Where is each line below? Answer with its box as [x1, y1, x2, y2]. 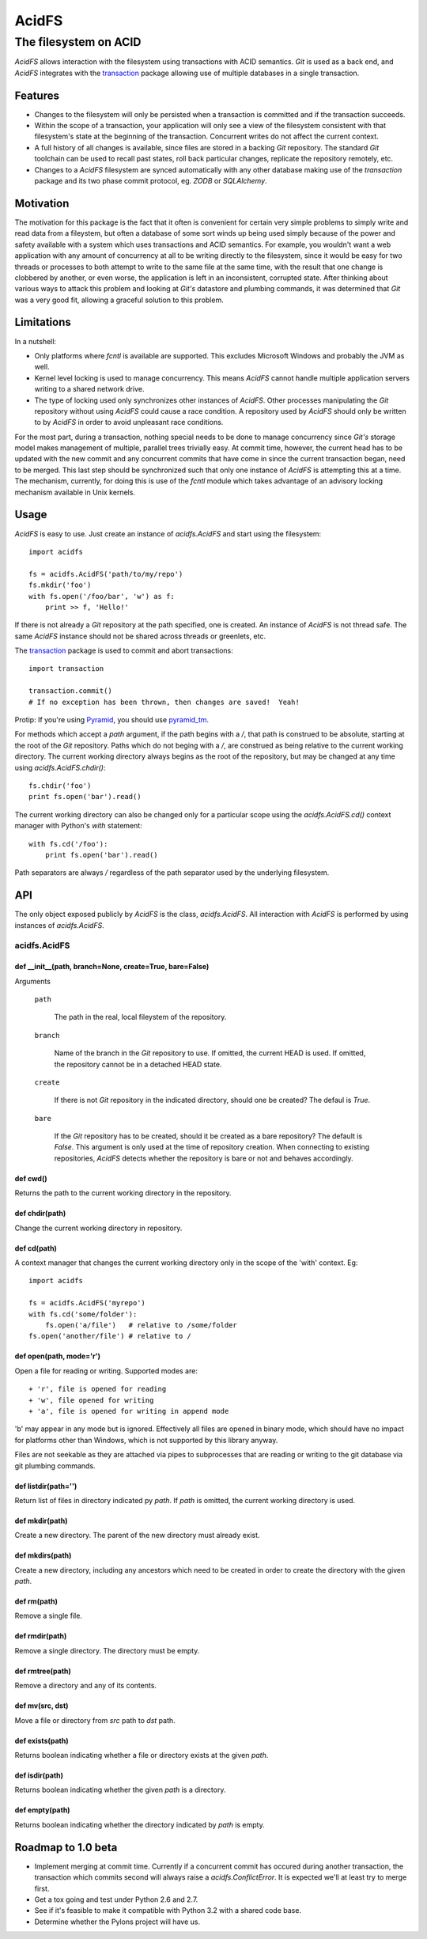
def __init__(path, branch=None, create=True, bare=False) [14, 962, 210, 971]
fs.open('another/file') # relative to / [28, 1331, 191, 1341]
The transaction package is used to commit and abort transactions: [14, 646, 233, 656]
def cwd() [14, 1173, 47, 1183]
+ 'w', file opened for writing [28, 1396, 154, 1404]
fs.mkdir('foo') [28, 581, 92, 589]
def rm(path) [14, 1596, 59, 1606]
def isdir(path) [14, 1770, 63, 1780]
